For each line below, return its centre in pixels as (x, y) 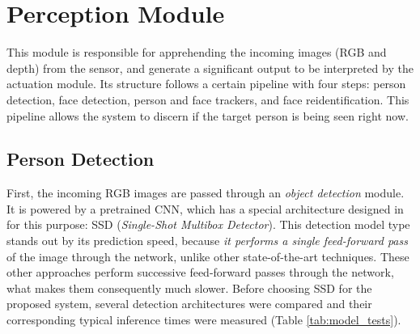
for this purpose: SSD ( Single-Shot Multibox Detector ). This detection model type (208, 224)
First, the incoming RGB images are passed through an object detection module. (206, 193)
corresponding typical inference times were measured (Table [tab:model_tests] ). (204, 320)
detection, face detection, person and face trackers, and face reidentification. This (208, 99)
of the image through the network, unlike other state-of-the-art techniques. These (208, 256)
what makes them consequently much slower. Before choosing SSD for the (189, 287)
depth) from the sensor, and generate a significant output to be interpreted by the (210, 68)
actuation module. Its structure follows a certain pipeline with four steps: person (206, 84)
